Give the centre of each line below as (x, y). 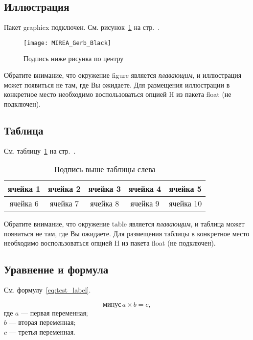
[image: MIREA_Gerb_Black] (67, 43)
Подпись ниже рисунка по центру (74, 58)
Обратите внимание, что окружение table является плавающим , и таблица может (124, 224)
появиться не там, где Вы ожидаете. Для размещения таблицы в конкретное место (127, 233)
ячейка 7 (64, 204)
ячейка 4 (145, 189)
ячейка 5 (185, 189)
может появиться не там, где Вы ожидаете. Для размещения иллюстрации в (117, 84)
